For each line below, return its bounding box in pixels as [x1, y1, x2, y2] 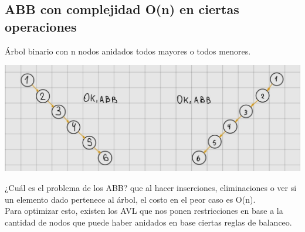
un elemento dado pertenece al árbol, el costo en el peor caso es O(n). [5, 193, 256, 205]
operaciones [5, 17, 77, 35]
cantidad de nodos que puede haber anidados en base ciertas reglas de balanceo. [5, 216, 292, 228]
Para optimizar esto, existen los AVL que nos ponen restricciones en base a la [5, 204, 283, 217]
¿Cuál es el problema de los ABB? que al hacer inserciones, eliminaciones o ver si [5, 181, 297, 193]
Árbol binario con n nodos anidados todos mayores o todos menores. [5, 45, 251, 57]
